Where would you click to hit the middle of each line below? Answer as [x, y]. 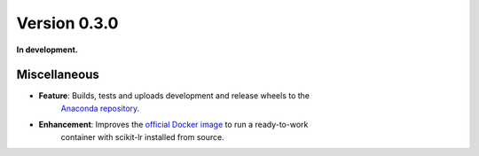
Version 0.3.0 [67, 23]
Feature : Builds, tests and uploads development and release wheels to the [174, 96]
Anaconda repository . [100, 108]
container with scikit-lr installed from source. [143, 136]
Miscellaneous [58, 75]
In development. [47, 50]
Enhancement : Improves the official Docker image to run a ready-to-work [173, 125]
